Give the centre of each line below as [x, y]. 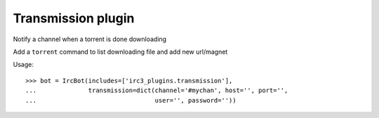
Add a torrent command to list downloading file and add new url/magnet [120, 52]
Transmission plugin [74, 18]
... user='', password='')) [131, 100]
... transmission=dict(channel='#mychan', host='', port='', [157, 90]
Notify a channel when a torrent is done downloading [90, 39]
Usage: [24, 65]
